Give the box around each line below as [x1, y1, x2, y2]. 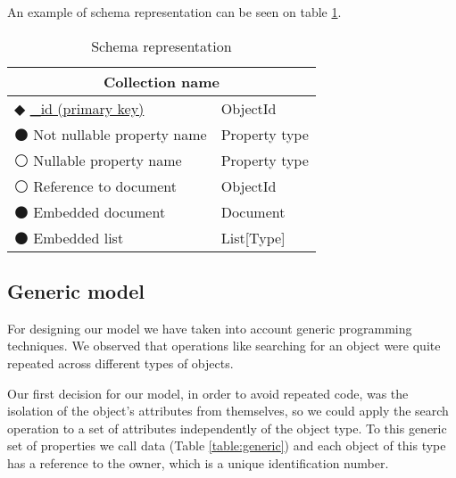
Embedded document [33, 201, 166, 222]
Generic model [7, 276, 145, 304]
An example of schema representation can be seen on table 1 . [7, 3, 342, 21]
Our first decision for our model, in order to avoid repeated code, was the [7, 383, 409, 402]
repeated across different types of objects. [7, 353, 234, 372]
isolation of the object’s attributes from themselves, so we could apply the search [7, 401, 449, 420]
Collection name [103, 70, 220, 92]
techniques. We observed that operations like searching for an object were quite [7, 336, 441, 355]
